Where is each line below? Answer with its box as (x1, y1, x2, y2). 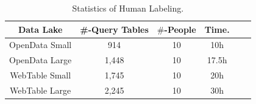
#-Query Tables (80, 23, 149, 35)
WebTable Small (10, 69, 71, 81)
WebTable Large (10, 83, 71, 96)
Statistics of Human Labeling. (72, 2, 184, 14)
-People (164, 23, 196, 35)
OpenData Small (9, 38, 72, 51)
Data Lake (18, 23, 63, 35)
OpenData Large (9, 54, 72, 66)
